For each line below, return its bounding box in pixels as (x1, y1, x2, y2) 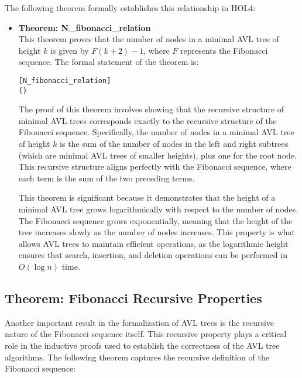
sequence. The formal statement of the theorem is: (18, 56, 199, 68)
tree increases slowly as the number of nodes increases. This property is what (18, 226, 296, 238)
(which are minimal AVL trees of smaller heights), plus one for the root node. (18, 149, 297, 161)
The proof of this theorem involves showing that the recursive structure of (18, 103, 284, 115)
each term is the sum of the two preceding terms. (18, 171, 195, 184)
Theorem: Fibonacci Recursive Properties (5, 288, 262, 307)
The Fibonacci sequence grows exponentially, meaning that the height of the (18, 214, 293, 226)
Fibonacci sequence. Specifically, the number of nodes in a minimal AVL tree (18, 126, 294, 138)
